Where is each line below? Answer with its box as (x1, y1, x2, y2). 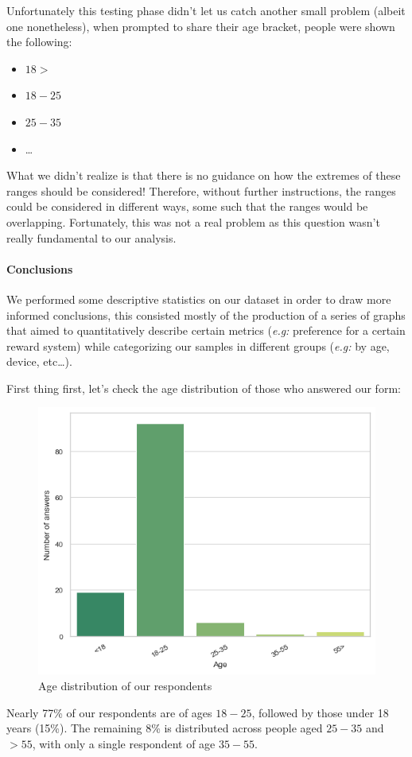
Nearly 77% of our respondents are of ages (6, 704, 212, 720)
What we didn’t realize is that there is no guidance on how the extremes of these (6, 167, 401, 184)
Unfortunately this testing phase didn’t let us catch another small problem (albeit (6, 2, 406, 18)
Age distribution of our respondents (38, 677, 212, 693)
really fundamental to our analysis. (6, 229, 177, 246)
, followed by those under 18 (251, 704, 389, 720)
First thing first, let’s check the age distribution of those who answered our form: (6, 379, 401, 396)
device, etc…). (6, 353, 72, 370)
